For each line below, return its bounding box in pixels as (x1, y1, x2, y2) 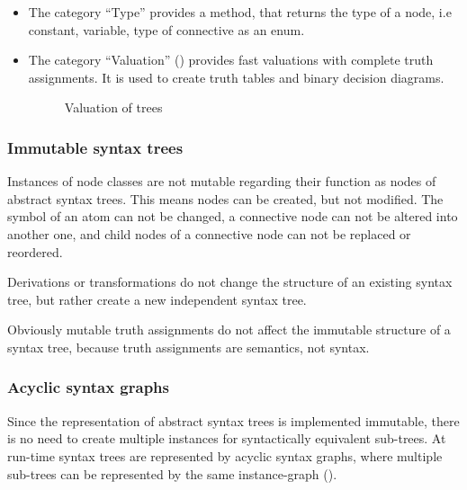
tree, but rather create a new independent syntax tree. (7, 290, 307, 308)
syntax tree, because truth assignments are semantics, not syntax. (7, 337, 370, 356)
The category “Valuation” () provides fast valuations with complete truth (28, 50, 434, 69)
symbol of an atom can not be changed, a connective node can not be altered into (7, 207, 458, 226)
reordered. (7, 242, 63, 261)
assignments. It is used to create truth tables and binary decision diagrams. (28, 67, 445, 86)
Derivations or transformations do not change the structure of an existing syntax (7, 272, 453, 291)
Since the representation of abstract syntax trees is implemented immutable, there (7, 411, 460, 430)
